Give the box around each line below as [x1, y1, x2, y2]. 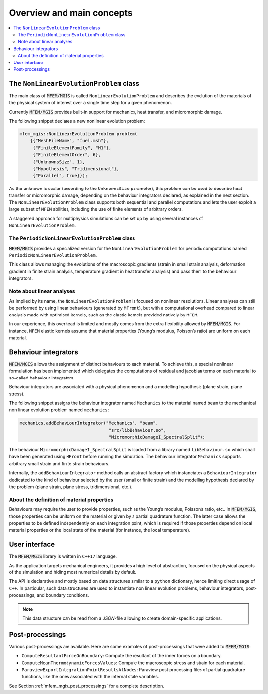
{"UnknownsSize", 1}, [32, 159, 85, 165]
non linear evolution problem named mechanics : [9, 407, 109, 413]
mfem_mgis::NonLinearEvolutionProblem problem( [19, 131, 137, 136]
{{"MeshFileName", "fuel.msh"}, [30, 138, 109, 144]
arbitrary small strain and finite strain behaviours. [9, 460, 110, 466]
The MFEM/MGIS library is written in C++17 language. [9, 553, 117, 559]
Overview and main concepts [9, 7, 133, 18]
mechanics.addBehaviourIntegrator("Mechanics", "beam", [19, 420, 159, 426]
